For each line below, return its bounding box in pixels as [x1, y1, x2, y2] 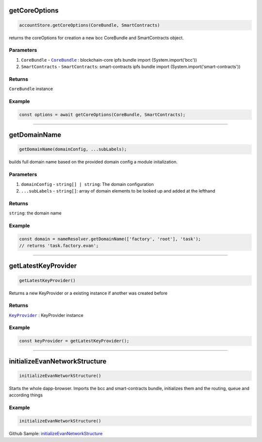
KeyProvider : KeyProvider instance [9, 312, 83, 318]
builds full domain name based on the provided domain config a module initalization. [9, 159, 178, 165]
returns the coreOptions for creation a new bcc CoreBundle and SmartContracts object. [9, 34, 184, 41]
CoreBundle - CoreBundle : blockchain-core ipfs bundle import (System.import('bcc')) [21, 57, 197, 63]
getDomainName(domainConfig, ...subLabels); [19, 147, 127, 152]
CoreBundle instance [9, 86, 53, 92]
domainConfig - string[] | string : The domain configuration [21, 181, 154, 187]
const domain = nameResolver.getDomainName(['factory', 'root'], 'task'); [19, 236, 201, 242]
